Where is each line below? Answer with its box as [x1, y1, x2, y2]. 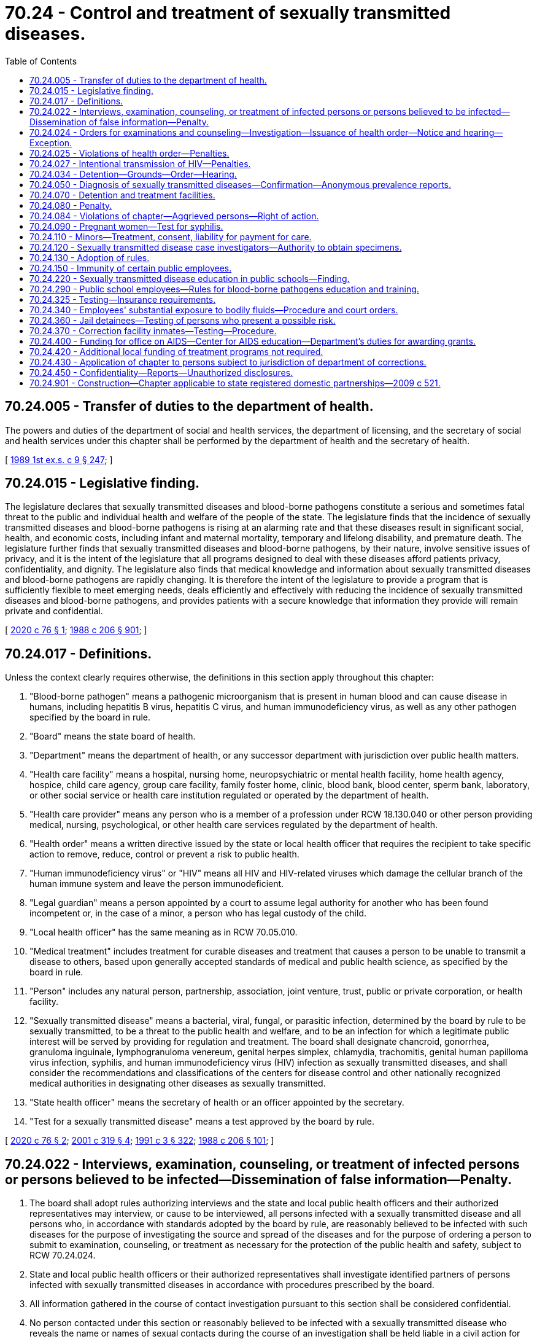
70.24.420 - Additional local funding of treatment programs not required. [29, 346, 323, 357]
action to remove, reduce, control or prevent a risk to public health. [29, 849, 299, 860]
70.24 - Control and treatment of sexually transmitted [5, 2, 451, 23]
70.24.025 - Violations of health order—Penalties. [29, 147, 230, 158]
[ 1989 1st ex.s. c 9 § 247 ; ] [5, 454, 113, 465]
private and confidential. [5, 606, 103, 617]
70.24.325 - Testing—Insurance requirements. [29, 294, 216, 305]
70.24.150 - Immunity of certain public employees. [29, 262, 232, 273]
